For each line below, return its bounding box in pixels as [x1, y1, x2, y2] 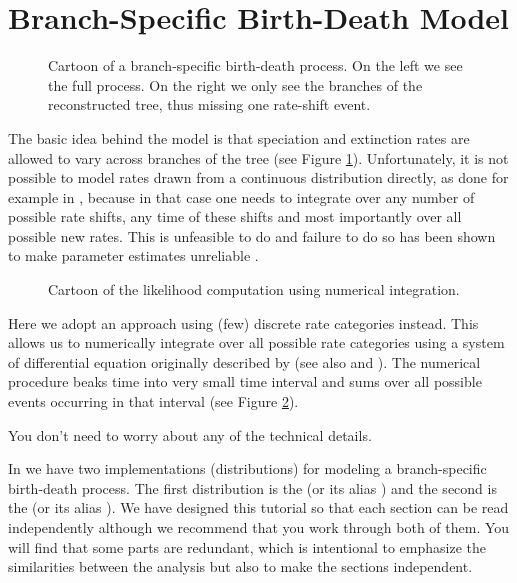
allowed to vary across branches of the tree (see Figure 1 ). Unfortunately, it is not [8, 147, 509, 168]
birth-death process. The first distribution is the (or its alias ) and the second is [8, 477, 497, 498]
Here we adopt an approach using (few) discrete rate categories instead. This [8, 312, 479, 333]
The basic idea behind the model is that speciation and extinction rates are [8, 127, 470, 148]
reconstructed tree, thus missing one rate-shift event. [48, 94, 371, 115]
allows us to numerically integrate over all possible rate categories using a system [8, 332, 505, 353]
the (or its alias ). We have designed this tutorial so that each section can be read [8, 497, 509, 518]
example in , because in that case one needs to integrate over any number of [8, 186, 475, 207]
